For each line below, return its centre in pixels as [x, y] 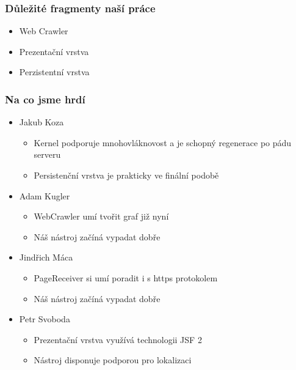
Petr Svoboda [45, 319]
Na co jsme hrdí [45, 99]
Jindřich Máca [46, 257]
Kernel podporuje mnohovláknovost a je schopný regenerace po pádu [163, 142]
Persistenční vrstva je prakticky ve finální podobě [126, 175]
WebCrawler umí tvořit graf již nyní [101, 216]
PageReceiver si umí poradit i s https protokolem [126, 277]
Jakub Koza [42, 122]
